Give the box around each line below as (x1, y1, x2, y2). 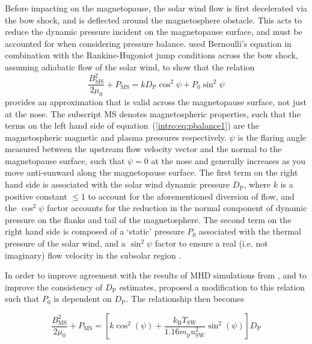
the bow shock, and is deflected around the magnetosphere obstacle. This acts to (5, 13, 302, 26)
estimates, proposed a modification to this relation (119, 280, 305, 293)
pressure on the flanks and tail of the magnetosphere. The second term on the (5, 213, 292, 226)
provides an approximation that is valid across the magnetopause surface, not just (5, 95, 307, 108)
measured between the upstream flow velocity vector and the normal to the (5, 143, 282, 155)
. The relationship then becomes (126, 292, 245, 305)
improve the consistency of (5, 280, 103, 293)
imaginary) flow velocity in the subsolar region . (5, 248, 182, 261)
